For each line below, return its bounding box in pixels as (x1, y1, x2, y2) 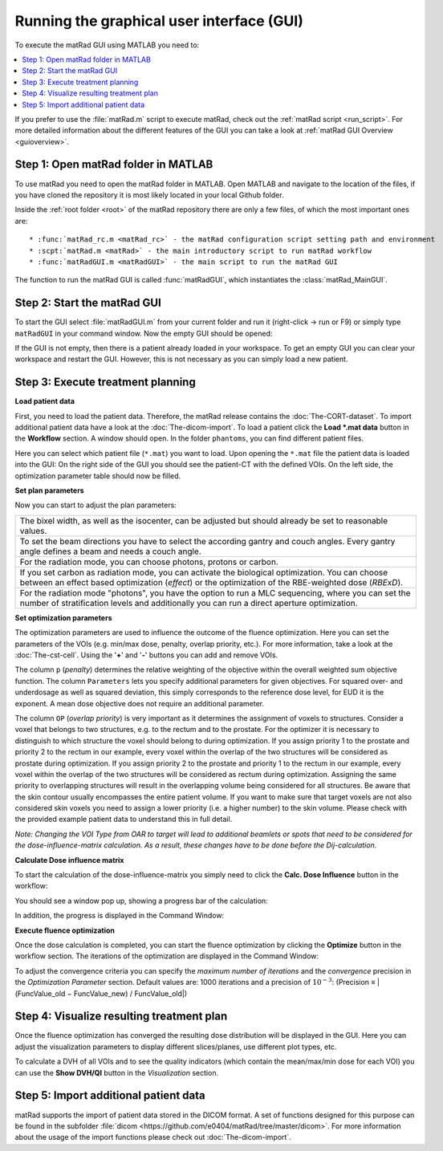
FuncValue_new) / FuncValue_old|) (73, 988, 188, 998)
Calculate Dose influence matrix (14, 855, 124, 864)
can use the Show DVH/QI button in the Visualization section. (14, 1068, 219, 1077)
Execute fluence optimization (14, 925, 116, 935)
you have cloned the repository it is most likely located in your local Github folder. (14, 189, 284, 200)
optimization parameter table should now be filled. (14, 470, 181, 481)
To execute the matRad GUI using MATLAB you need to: (14, 40, 200, 50)
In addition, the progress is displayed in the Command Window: (14, 911, 225, 921)
